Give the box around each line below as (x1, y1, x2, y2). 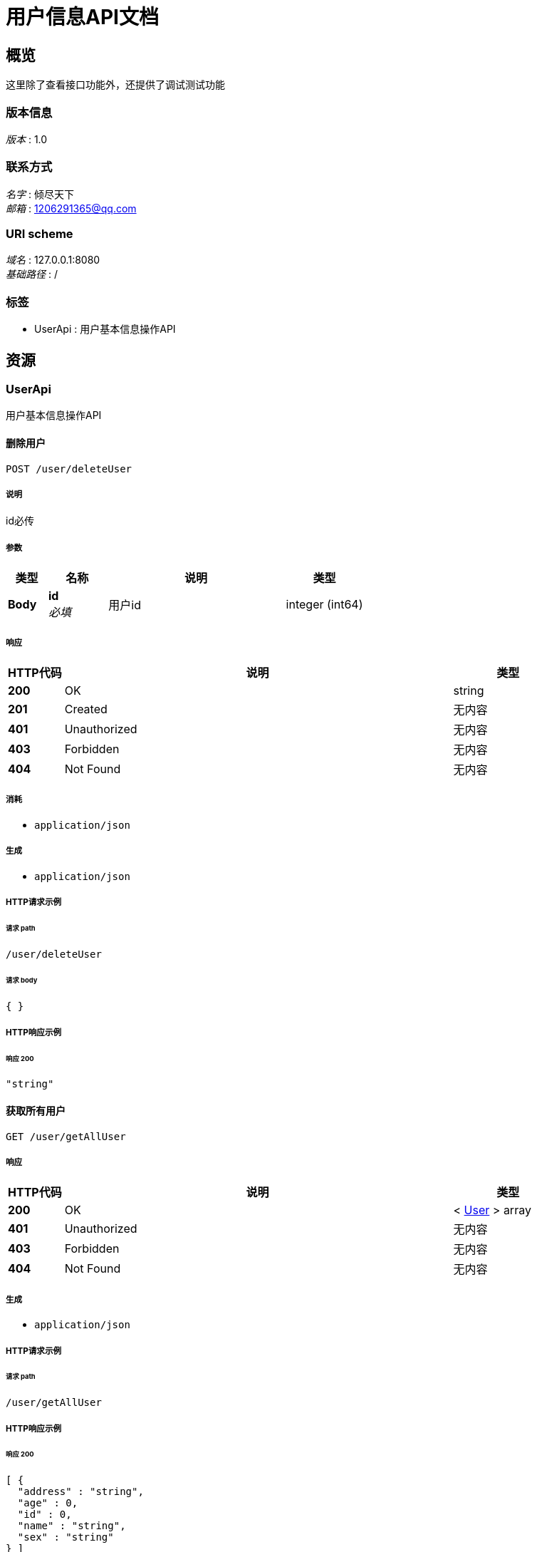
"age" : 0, (17, 1497, 78, 1509)
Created (64, 701, 108, 716)
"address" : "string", (17, 1486, 144, 1498)
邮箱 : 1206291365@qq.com (6, 202, 137, 214)
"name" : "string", (17, 1520, 126, 1532)
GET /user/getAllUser (6, 1130, 126, 1142)
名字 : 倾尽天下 (6, 187, 74, 200)
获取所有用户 (6, 1104, 66, 1117)
